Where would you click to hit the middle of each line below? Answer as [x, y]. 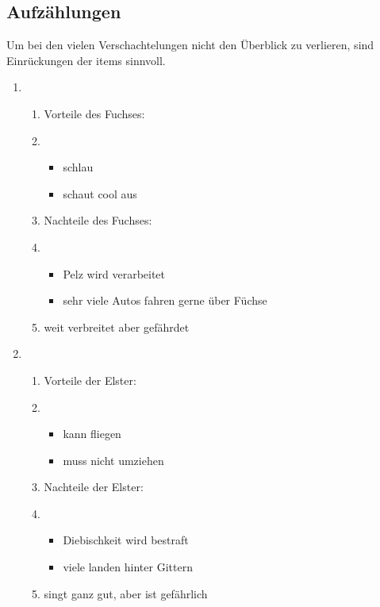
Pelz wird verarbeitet [114, 273]
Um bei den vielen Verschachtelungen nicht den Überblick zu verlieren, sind [190, 45]
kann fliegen [92, 434]
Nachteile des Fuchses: [98, 220]
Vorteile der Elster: [90, 380]
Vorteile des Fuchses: [94, 113]
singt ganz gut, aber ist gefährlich [126, 593]
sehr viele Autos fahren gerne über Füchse [165, 300]
